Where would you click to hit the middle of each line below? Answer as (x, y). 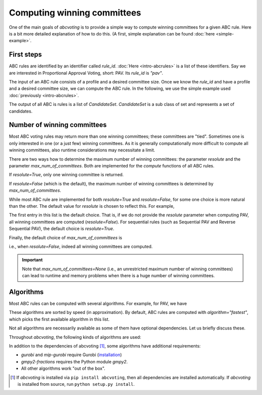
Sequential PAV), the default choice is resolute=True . (62, 229)
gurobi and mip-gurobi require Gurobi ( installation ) (72, 355)
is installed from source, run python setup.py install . (76, 384)
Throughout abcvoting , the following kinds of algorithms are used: (75, 337)
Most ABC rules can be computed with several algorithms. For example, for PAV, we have (98, 304)
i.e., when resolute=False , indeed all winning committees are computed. (81, 246)
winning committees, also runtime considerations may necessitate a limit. (82, 150)
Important (33, 260)
